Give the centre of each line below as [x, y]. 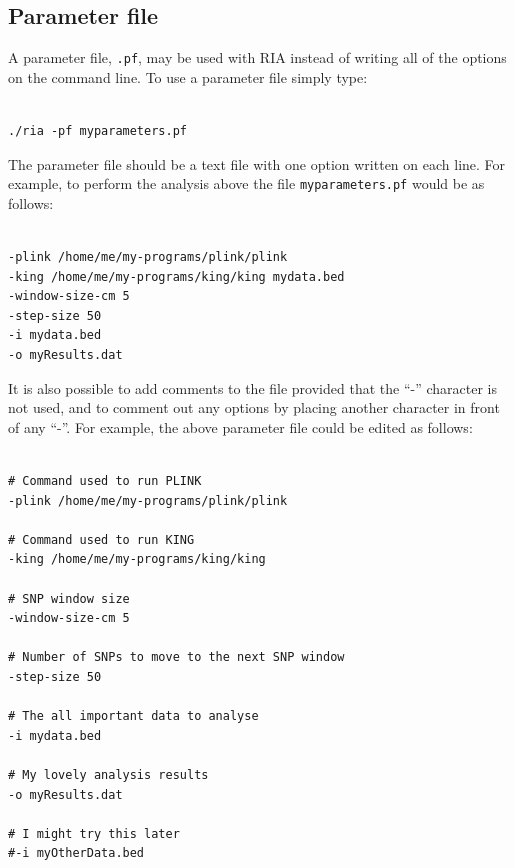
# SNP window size [69, 598]
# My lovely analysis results [108, 774]
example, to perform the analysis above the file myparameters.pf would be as [246, 183]
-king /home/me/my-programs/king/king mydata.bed [176, 276]
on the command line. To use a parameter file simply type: [188, 76]
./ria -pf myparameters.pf [97, 131]
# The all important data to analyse [133, 716]
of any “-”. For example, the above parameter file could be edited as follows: [240, 426]
